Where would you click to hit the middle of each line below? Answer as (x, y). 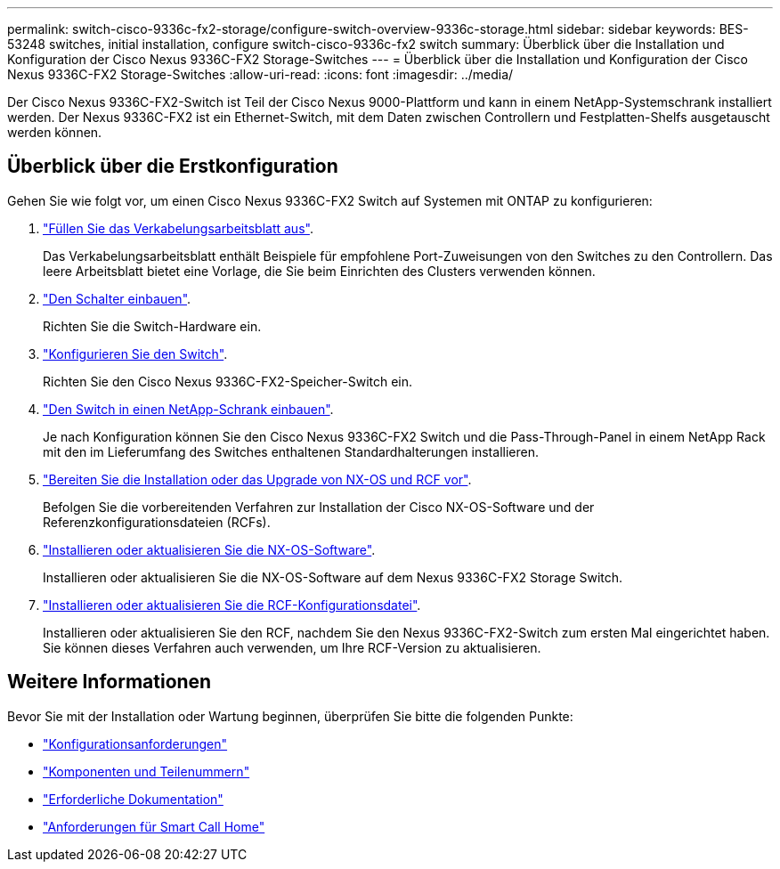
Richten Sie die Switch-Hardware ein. (152, 326)
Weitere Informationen (110, 682)
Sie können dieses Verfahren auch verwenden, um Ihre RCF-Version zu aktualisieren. (292, 647)
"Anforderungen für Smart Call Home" (154, 826)
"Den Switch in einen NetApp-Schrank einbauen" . (188, 409)
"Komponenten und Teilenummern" (146, 771)
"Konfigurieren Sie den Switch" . (135, 353)
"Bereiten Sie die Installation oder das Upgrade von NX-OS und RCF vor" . (257, 479)
